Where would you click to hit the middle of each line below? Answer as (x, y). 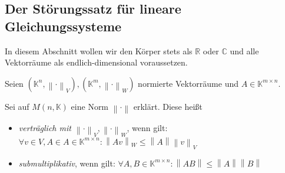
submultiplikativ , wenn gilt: (67, 163)
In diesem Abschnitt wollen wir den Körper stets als (99, 50)
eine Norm (90, 106)
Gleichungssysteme (63, 26)
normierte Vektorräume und (188, 83)
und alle (244, 50)
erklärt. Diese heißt (168, 106)
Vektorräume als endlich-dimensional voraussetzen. (96, 62)
